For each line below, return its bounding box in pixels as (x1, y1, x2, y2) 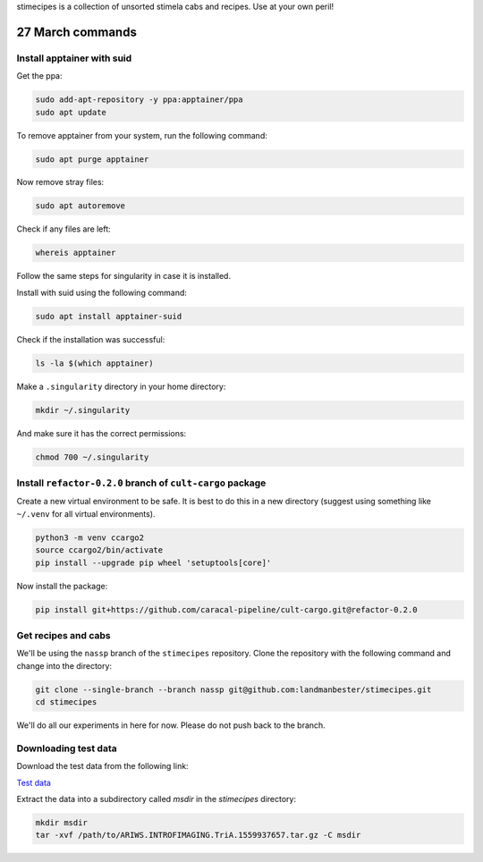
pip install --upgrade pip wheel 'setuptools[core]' (35, 557, 272, 568)
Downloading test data (16, 742, 117, 755)
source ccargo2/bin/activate (35, 545, 164, 555)
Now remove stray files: (16, 177, 105, 188)
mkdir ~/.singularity (35, 405, 131, 415)
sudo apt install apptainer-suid (35, 311, 182, 321)
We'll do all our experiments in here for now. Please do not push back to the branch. (16, 720, 326, 731)
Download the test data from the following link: (16, 761, 189, 772)
